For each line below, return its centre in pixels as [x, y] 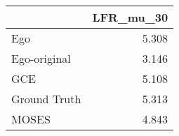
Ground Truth [46, 99]
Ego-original [41, 58]
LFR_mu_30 [130, 17]
